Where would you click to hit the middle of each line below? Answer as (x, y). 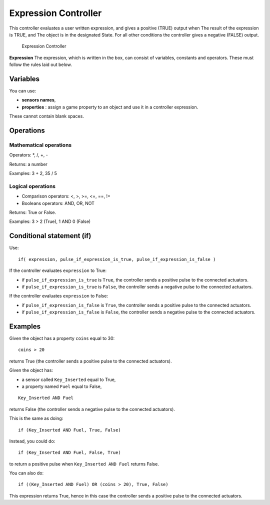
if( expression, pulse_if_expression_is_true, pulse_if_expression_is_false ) (117, 259)
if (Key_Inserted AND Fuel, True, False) (69, 430)
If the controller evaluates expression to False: (59, 296)
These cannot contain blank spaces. (47, 116)
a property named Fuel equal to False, (62, 386)
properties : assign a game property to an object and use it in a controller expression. (110, 107)
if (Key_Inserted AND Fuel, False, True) (69, 453)
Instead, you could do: (32, 441)
